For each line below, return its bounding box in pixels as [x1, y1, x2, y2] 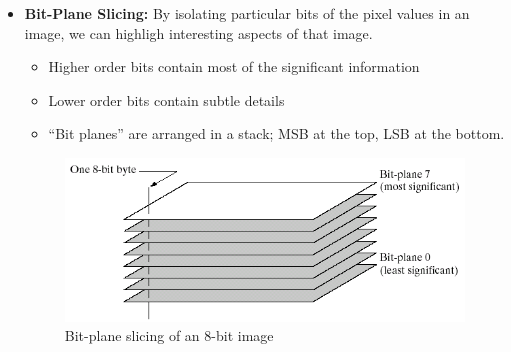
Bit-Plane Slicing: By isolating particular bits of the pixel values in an [24, 3, 470, 23]
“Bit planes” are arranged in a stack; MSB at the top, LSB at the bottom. [48, 123, 505, 144]
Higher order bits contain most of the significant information [48, 56, 420, 77]
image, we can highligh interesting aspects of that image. [24, 22, 373, 43]
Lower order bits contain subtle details [48, 89, 285, 110]
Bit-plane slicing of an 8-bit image [64, 325, 274, 346]
